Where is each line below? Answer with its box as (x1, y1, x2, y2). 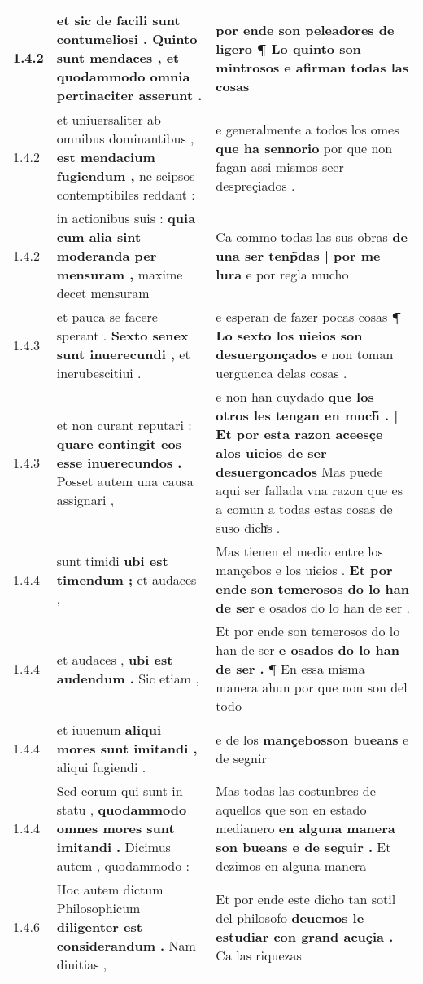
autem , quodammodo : (56, 856, 190, 875)
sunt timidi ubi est (56, 551, 168, 570)
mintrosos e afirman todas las (216, 57, 408, 77)
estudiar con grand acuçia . (216, 926, 394, 946)
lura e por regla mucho (216, 265, 349, 283)
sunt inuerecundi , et (56, 345, 190, 363)
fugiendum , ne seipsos (56, 166, 195, 185)
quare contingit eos (56, 433, 181, 453)
